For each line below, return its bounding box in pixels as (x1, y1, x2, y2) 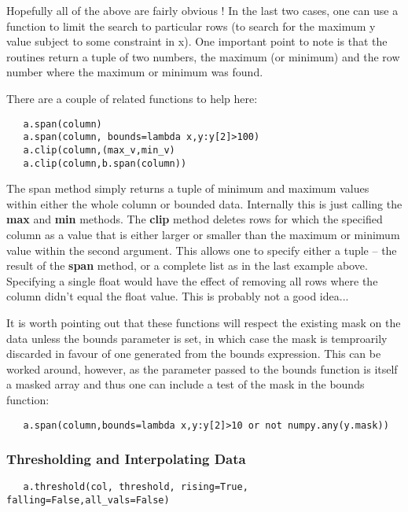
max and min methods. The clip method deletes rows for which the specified (6, 211, 383, 227)
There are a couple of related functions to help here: (6, 90, 258, 106)
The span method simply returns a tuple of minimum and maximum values (6, 180, 369, 197)
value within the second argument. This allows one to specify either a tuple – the (6, 241, 397, 258)
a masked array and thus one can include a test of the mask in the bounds (6, 376, 365, 392)
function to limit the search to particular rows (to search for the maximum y (6, 17, 376, 34)
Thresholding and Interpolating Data (6, 449, 246, 469)
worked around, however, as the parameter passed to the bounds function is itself (6, 360, 398, 377)
